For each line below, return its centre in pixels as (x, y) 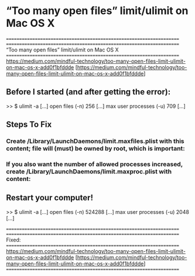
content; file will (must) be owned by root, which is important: (96, 149)
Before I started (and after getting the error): (88, 92)
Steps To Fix (29, 125)
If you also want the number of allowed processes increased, (95, 164)
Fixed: (13, 240)
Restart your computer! (50, 198)
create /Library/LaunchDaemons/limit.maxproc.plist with (89, 171)
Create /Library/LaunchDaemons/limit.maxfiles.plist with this (95, 141)
